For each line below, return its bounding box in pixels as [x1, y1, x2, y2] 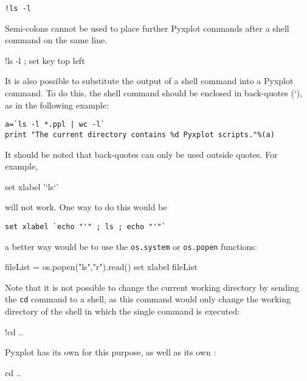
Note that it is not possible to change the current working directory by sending [5, 280, 299, 293]
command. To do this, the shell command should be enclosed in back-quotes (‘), [5, 87, 303, 99]
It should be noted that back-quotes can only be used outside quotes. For [5, 148, 278, 160]
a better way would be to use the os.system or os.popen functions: [5, 240, 257, 252]
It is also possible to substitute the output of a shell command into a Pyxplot [5, 74, 294, 87]
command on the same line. [5, 34, 108, 46]
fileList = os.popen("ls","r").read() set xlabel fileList [5, 260, 198, 273]
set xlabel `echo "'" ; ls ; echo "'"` [5, 222, 166, 231]
